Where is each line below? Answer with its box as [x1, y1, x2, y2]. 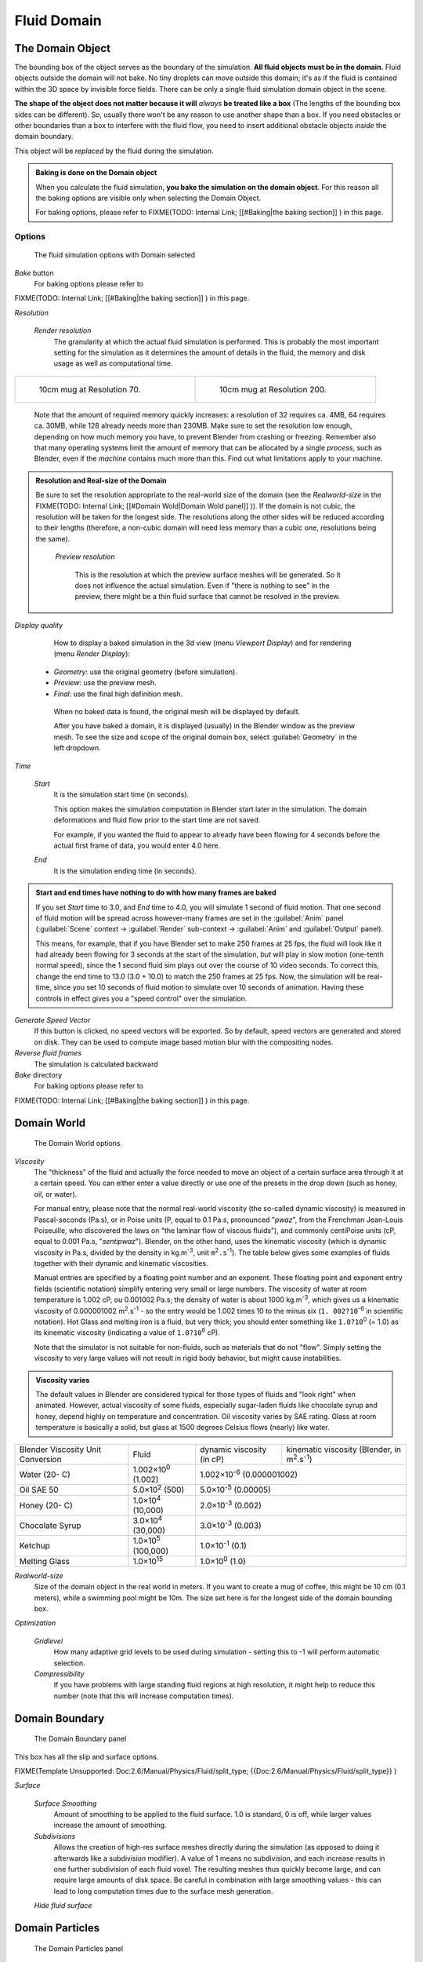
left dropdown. [53, 743, 101, 753]
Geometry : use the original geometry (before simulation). [53, 667, 238, 676]
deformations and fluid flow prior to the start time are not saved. [53, 815, 261, 825]
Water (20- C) [19, 1469, 70, 1480]
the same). [35, 534, 70, 543]
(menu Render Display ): [53, 649, 131, 658]
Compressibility [34, 1668, 85, 1679]
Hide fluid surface [34, 1901, 92, 1910]
